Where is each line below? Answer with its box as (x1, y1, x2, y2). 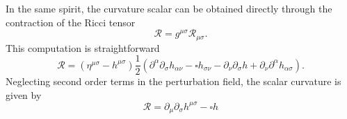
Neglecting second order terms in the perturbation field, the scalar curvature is (6, 74, 341, 89)
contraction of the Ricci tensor (6, 15, 136, 29)
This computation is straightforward (6, 40, 160, 55)
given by (6, 87, 42, 102)
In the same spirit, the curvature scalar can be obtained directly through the (6, 1, 332, 15)
